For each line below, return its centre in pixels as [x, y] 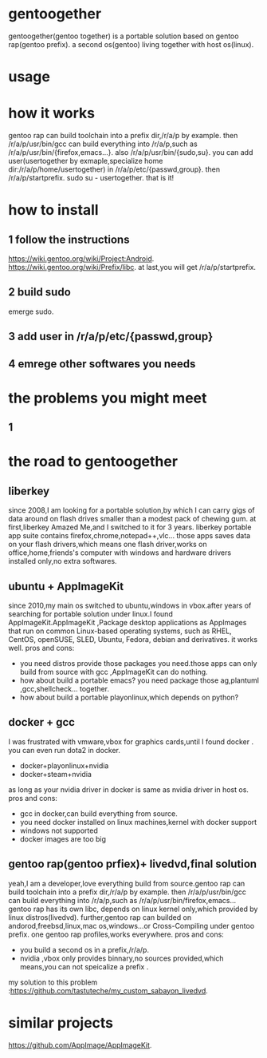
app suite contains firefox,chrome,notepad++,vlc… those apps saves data [130, 536]
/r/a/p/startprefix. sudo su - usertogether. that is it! [91, 178]
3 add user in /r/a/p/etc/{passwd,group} [111, 337]
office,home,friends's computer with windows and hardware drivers [120, 553]
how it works [52, 113]
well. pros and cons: [41, 648]
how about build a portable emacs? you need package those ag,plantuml [139, 680]
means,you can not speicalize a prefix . [84, 966]
